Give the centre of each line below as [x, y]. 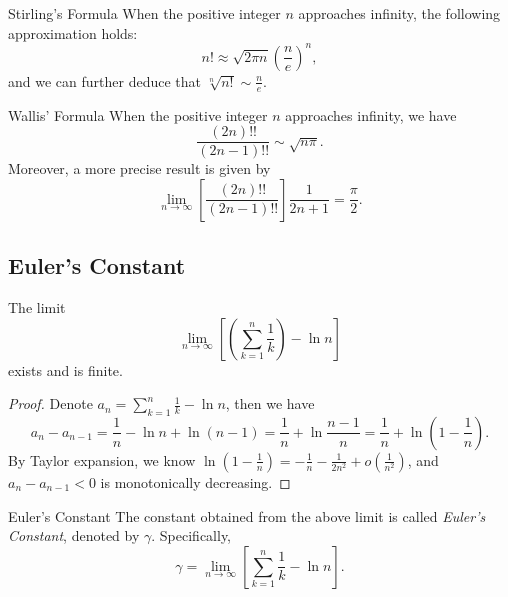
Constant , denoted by [74, 535]
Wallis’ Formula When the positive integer [138, 114]
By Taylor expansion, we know [102, 459]
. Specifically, [191, 535]
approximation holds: [73, 32]
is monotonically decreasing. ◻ [195, 481]
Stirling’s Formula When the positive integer [144, 13]
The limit [37, 306]
